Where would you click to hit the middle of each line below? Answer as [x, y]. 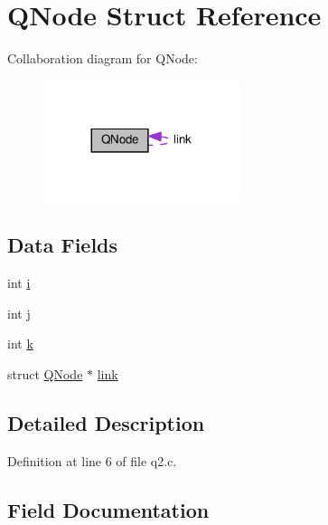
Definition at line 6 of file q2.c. [92, 460]
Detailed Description [106, 422]
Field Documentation [108, 509]
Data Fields [63, 245]
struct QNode [45, 373]
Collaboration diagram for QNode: [103, 58]
